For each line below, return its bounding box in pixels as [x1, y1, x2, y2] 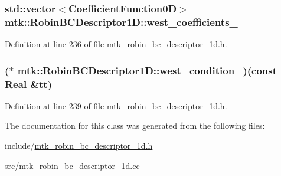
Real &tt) [5, 76, 52, 91]
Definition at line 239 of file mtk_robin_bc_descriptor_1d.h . [5, 99, 227, 112]
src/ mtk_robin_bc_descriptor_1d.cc [5, 159, 140, 171]
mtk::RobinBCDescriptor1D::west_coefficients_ [5, 14, 238, 29]
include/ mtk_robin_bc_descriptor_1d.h [5, 139, 153, 152]
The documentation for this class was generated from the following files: [5, 119, 265, 132]
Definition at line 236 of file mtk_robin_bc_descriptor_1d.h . [5, 38, 227, 50]
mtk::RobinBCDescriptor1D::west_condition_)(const [17, 63, 277, 77]
